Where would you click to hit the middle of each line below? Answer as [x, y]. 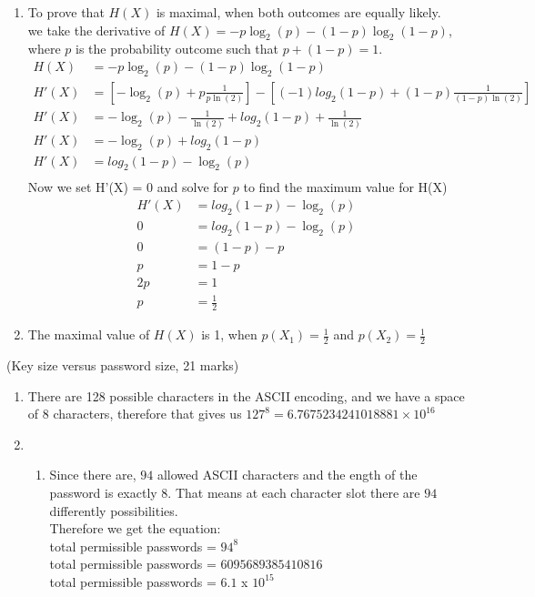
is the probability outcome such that [177, 49]
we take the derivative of [96, 30]
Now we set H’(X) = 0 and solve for [128, 187]
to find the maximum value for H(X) [345, 187]
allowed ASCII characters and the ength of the [287, 475]
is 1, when [229, 334]
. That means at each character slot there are [294, 492]
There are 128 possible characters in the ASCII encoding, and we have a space [246, 395]
